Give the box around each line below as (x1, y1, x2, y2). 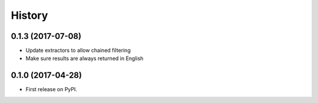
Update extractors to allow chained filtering (25, 47, 131, 54)
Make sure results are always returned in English (25, 55, 144, 62)
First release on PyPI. (25, 86, 78, 93)
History (11, 9, 48, 22)
